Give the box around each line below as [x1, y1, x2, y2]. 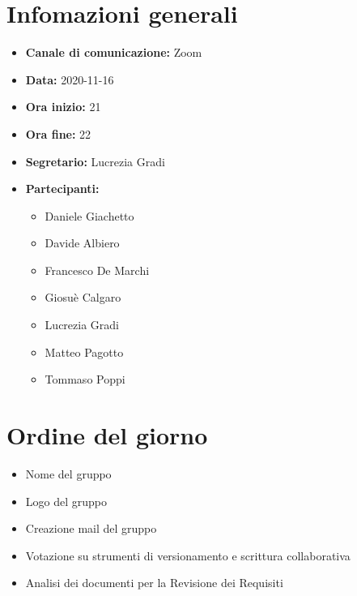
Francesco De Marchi [45, 261, 150, 278]
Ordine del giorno [6, 418, 208, 452]
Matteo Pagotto [45, 343, 124, 360]
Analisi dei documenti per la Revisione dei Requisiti [25, 574, 283, 591]
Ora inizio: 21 [25, 98, 101, 115]
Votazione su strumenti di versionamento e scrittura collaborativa [25, 547, 351, 564]
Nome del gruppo [25, 465, 112, 482]
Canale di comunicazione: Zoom [25, 44, 202, 61]
